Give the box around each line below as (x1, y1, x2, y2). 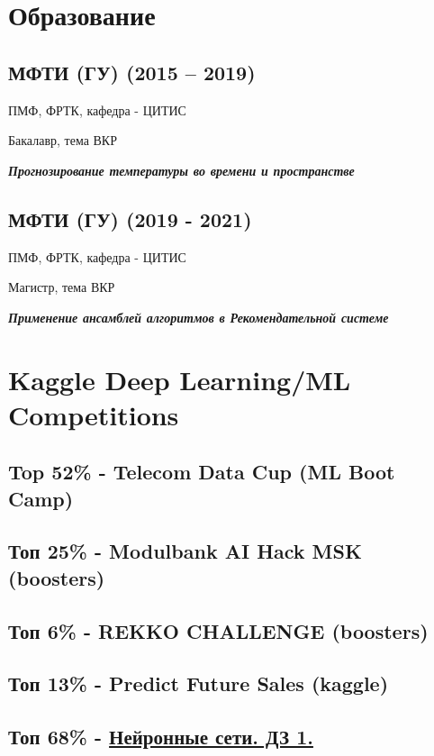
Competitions (8, 396, 179, 433)
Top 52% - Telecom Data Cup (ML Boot (8, 458, 395, 486)
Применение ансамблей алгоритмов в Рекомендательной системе (8, 307, 389, 326)
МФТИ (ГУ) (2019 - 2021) (8, 205, 252, 232)
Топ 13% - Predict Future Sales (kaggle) (8, 669, 389, 697)
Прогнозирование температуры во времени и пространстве (8, 160, 355, 179)
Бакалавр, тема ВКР (8, 131, 117, 150)
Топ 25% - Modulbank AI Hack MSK (8, 537, 362, 565)
